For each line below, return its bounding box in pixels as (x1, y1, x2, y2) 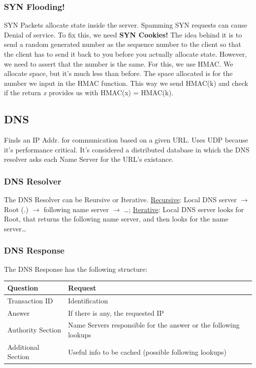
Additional (7, 341, 39, 352)
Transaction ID (7, 295, 53, 305)
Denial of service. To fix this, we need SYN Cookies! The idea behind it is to (4, 29, 242, 39)
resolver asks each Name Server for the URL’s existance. (4, 154, 174, 164)
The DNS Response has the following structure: (4, 263, 148, 274)
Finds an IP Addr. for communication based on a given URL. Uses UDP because (4, 135, 248, 145)
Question (7, 282, 38, 293)
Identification (68, 295, 108, 305)
